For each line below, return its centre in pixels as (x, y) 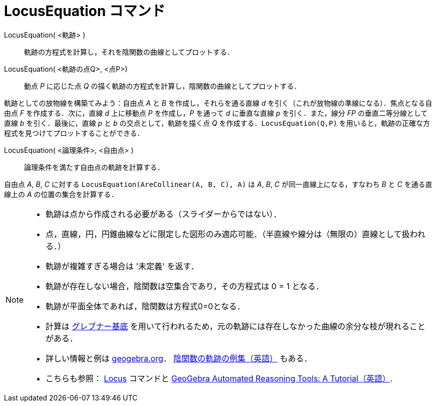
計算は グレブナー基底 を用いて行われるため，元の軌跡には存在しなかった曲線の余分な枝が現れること (236, 326)
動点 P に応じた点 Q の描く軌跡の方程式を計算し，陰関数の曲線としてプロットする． (163, 86)
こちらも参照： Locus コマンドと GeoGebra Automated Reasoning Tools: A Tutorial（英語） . (219, 378)
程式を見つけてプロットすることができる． (74, 133)
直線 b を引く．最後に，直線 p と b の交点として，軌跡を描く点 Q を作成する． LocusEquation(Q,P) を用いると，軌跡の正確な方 (217, 123)
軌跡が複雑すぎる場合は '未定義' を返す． (122, 266)
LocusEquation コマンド (85, 11)
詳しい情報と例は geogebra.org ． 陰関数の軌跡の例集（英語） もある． (179, 358)
